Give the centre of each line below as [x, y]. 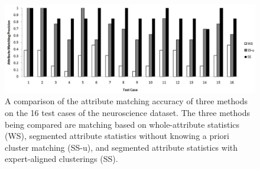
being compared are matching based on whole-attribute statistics [122, 124]
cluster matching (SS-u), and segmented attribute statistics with [121, 147]
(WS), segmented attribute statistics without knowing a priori [117, 136]
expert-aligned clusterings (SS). [61, 159]
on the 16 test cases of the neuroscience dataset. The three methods [128, 113]
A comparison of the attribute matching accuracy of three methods [126, 101]
